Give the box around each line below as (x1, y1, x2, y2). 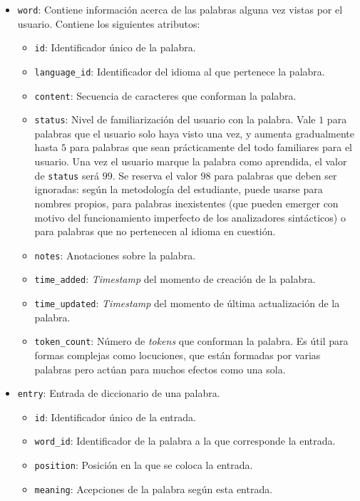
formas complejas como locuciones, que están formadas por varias (34, 347, 321, 362)
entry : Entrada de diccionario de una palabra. (17, 386, 220, 401)
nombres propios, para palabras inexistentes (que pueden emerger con (34, 195, 339, 210)
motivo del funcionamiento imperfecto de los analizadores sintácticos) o (34, 210, 346, 224)
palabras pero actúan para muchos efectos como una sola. (34, 361, 286, 376)
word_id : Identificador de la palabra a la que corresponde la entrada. (34, 433, 336, 448)
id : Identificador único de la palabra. (34, 40, 196, 55)
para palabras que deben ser (214, 167, 337, 182)
